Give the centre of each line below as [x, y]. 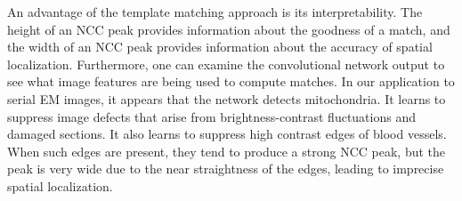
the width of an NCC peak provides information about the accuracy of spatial [220, 47]
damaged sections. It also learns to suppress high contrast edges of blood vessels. [227, 134]
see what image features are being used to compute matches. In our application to [231, 81]
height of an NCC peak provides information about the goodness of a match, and [229, 29]
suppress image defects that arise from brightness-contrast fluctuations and [211, 116]
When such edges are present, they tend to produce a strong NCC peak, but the [226, 151]
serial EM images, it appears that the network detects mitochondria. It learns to [227, 98]
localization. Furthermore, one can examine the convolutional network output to [226, 64]
